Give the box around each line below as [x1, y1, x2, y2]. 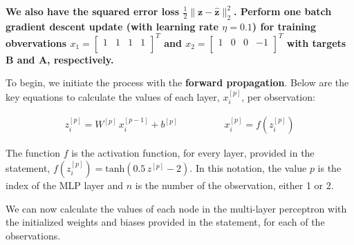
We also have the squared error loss [6, 4, 180, 18]
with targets [286, 35, 346, 50]
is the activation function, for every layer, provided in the [71, 146, 315, 160]
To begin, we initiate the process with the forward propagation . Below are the [6, 75, 349, 90]
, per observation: [241, 89, 315, 104]
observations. [6, 228, 61, 242]
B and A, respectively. [6, 52, 114, 66]
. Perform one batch [233, 4, 332, 18]
